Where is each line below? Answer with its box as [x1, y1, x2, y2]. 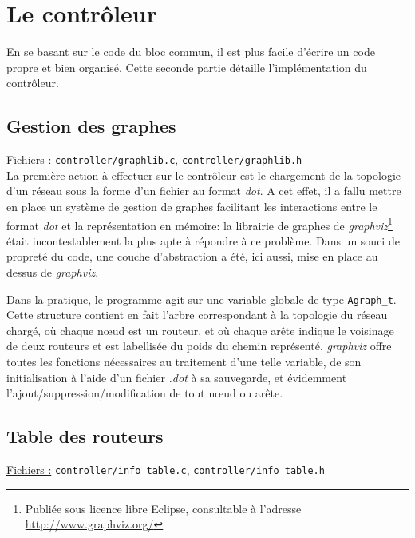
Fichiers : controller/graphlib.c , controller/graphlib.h [6, 151, 302, 168]
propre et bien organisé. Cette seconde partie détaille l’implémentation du [6, 58, 367, 75]
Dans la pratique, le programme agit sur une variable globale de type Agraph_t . [6, 290, 397, 307]
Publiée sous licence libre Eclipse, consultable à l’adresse [25, 500, 302, 516]
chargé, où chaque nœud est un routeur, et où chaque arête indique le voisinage [6, 321, 394, 338]
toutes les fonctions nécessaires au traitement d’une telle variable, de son [6, 353, 362, 370]
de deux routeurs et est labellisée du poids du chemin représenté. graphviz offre [6, 337, 392, 354]
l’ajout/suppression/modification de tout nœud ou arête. [6, 385, 283, 401]
